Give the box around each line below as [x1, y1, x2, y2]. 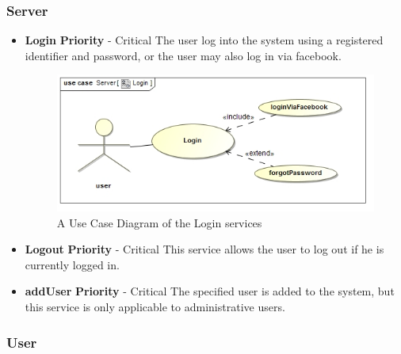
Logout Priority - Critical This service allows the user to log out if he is [25, 241, 384, 257]
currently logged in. [25, 256, 120, 272]
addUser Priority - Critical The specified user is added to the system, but [25, 283, 395, 299]
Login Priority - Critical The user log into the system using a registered [25, 32, 384, 48]
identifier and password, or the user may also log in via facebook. [25, 47, 342, 63]
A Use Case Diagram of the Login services [56, 214, 262, 230]
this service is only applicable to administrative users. [25, 299, 285, 315]
